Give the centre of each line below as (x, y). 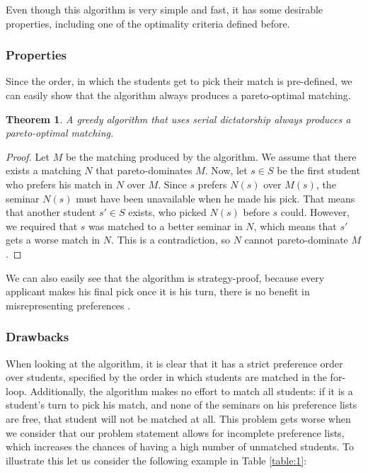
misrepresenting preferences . (68, 305)
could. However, (315, 212)
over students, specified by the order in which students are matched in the (166, 377)
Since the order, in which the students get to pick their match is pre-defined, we (179, 81)
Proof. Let (28, 156)
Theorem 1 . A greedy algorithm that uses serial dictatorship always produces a (178, 119)
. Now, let (226, 170)
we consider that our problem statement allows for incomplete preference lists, (175, 432)
